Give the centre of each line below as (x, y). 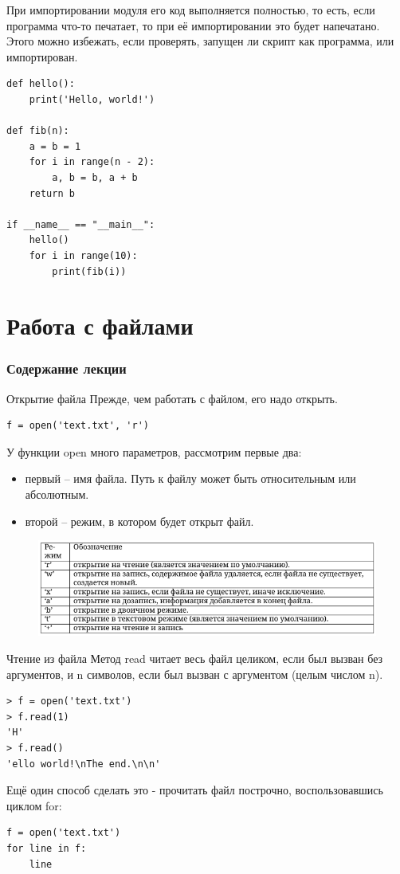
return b (52, 193)
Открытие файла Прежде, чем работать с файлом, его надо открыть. (172, 398)
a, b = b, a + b (95, 177)
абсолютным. (57, 494)
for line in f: (47, 849)
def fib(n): (38, 131)
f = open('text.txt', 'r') (78, 426)
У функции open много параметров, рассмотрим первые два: (154, 451)
